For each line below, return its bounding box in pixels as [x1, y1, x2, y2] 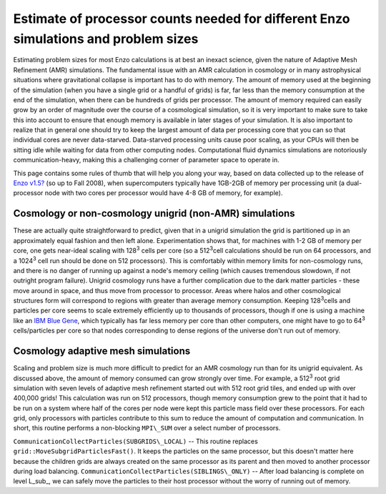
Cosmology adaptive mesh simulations [13, 345, 191, 357]
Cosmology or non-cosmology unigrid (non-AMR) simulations [13, 207, 296, 219]
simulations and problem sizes [13, 31, 199, 46]
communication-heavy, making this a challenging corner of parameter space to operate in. [13, 156, 280, 164]
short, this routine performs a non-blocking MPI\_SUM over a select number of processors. [13, 424, 281, 433]
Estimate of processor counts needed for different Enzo [13, 11, 350, 26]
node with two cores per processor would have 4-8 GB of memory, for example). [44, 189, 283, 197]
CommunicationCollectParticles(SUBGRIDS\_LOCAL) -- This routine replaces [13, 437, 259, 445]
